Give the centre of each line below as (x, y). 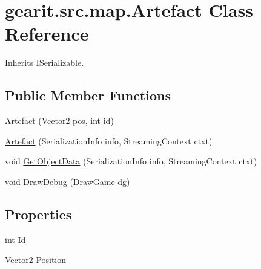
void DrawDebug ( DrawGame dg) (68, 181)
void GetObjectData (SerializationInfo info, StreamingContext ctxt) (131, 161)
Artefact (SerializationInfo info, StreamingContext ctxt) (109, 141)
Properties (38, 214)
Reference (47, 34)
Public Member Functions (88, 95)
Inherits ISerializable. (45, 63)
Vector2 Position (36, 260)
